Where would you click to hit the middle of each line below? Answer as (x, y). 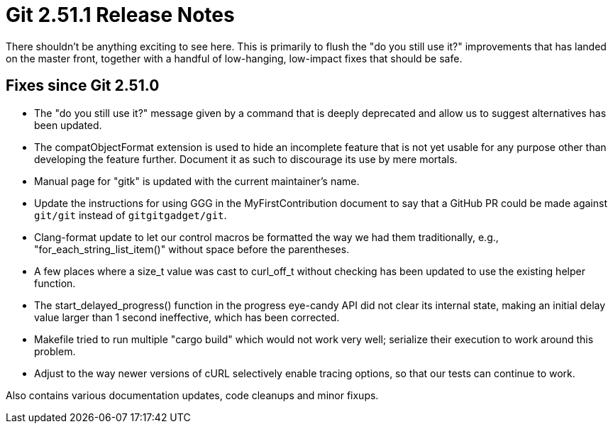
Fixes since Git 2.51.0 (83, 86)
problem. (55, 351)
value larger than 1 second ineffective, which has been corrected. (187, 317)
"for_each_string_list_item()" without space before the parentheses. (192, 249)
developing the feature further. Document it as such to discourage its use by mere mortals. (246, 159)
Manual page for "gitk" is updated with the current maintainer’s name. (197, 181)
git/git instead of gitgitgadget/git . (131, 215)
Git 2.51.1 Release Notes (120, 15)
